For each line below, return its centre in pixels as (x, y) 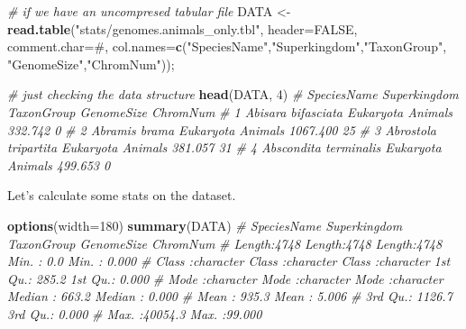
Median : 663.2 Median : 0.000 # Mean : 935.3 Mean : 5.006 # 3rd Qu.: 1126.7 (230, 296)
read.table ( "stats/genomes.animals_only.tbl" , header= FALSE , (183, 28)
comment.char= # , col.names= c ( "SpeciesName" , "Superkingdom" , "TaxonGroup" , (227, 46)
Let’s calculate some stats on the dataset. (122, 195)
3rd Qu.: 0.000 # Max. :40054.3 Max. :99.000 (135, 313)
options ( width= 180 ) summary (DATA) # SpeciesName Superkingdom (205, 225)
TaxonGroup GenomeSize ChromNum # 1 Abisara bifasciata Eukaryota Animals (230, 111)
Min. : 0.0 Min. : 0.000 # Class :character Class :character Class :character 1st (229, 261)
